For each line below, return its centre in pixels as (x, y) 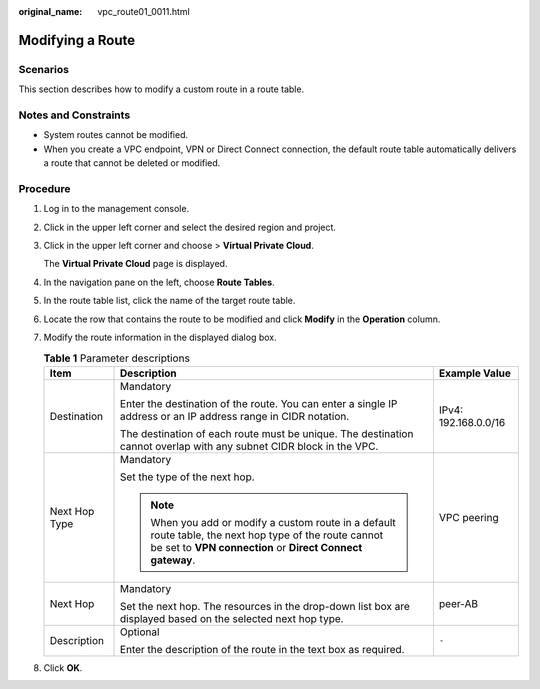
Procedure (44, 188)
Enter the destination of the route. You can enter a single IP (259, 403)
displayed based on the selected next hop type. (232, 618)
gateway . (173, 560)
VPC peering (468, 517)
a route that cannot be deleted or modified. (132, 163)
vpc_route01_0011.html (143, 11)
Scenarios (44, 69)
